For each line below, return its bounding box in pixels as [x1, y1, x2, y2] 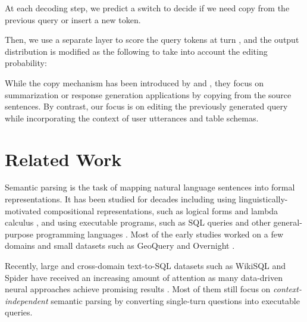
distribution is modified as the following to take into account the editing [5, 45, 268, 57]
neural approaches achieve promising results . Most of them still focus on [5, 283, 271, 295]
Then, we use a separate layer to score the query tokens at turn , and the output [5, 33, 299, 46]
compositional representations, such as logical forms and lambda [43, 204, 278, 217]
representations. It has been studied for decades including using [5, 193, 236, 205]
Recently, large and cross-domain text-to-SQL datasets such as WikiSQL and [5, 260, 286, 272]
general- [273, 216, 302, 229]
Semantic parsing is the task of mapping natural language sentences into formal [5, 181, 295, 193]
